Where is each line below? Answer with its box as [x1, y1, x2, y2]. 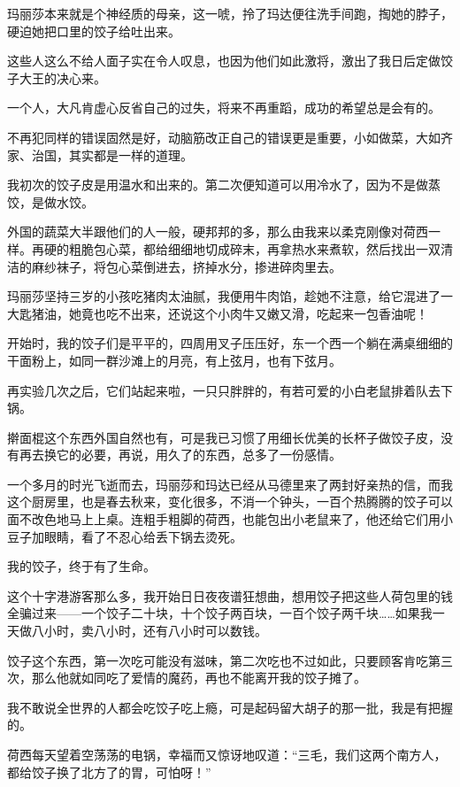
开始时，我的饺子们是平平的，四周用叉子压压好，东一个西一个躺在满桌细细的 [7, 334, 453, 352]
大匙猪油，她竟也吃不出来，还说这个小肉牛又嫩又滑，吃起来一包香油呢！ [7, 304, 428, 322]
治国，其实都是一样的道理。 [31, 145, 193, 164]
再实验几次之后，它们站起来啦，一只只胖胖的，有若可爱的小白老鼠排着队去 [7, 381, 441, 399]
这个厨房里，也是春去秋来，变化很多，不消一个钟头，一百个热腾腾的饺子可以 [7, 492, 453, 511]
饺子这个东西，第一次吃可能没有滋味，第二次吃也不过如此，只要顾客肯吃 [7, 651, 428, 669]
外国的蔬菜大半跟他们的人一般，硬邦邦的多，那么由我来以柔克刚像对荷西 [7, 222, 428, 241]
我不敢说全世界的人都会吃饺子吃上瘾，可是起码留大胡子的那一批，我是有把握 [7, 698, 453, 716]
